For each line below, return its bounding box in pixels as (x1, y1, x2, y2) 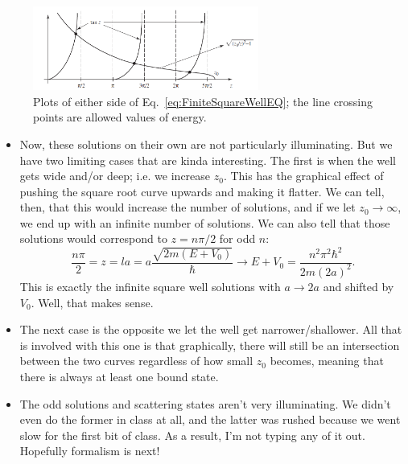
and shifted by (323, 277, 394, 294)
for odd (219, 230, 256, 247)
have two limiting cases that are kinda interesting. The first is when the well (19, 151, 396, 168)
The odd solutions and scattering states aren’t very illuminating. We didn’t (19, 395, 391, 412)
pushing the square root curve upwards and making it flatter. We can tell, (19, 183, 385, 199)
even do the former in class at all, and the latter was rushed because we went (19, 411, 401, 428)
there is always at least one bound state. (19, 368, 219, 384)
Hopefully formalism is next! (19, 442, 160, 459)
